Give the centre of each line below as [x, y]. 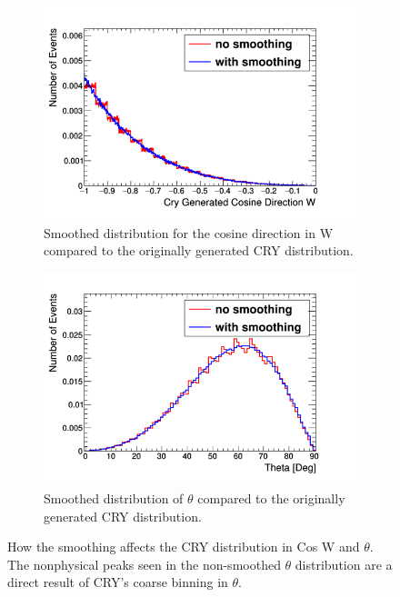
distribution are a [344, 564]
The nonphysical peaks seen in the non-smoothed [144, 564]
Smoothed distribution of [114, 497]
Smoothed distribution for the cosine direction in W [189, 232]
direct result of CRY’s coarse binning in [118, 582]
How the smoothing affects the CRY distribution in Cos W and [184, 547]
